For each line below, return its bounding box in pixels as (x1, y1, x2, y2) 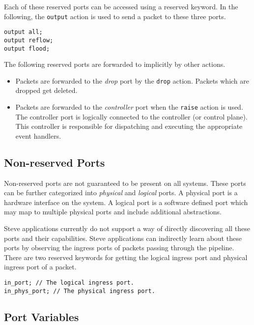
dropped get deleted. (15, 85, 78, 95)
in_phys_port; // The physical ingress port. (4, 287, 155, 295)
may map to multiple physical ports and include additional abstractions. (4, 207, 222, 217)
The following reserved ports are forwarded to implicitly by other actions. (4, 59, 226, 69)
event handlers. (15, 130, 61, 141)
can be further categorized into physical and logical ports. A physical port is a (4, 187, 238, 198)
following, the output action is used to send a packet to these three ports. (4, 11, 226, 21)
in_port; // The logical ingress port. (4, 279, 134, 287)
